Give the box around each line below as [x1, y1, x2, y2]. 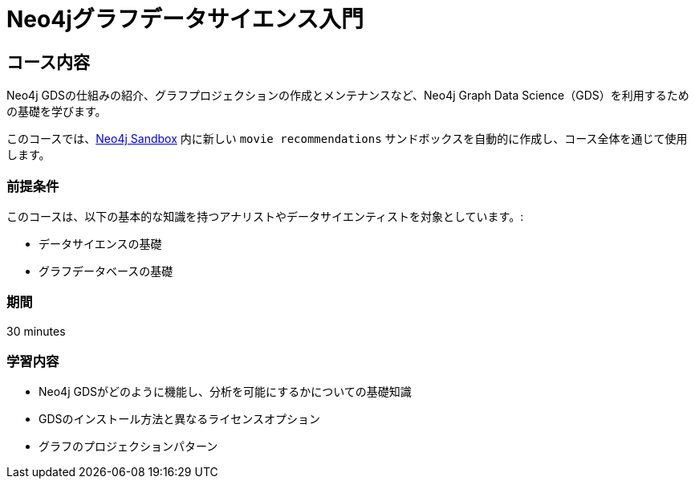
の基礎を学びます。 [6, 104, 107, 119]
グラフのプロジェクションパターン [39, 439, 218, 454]
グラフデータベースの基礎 [39, 263, 173, 278]
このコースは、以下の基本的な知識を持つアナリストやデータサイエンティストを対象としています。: [6, 209, 524, 223]
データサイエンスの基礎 [39, 236, 162, 251]
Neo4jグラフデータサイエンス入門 [6, 6, 364, 33]
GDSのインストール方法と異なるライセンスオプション [39, 412, 320, 426]
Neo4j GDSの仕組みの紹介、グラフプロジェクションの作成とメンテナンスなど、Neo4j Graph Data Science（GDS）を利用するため [6, 88, 689, 103]
